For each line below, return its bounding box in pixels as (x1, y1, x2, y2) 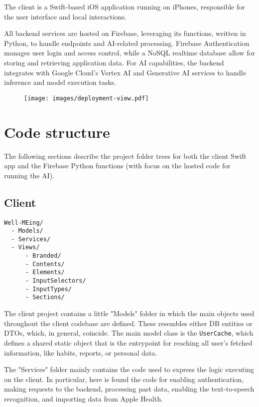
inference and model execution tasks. (4, 77, 116, 87)
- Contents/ (25, 260, 65, 268)
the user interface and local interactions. (4, 11, 127, 21)
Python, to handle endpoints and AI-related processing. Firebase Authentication (4, 37, 250, 48)
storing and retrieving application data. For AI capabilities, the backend (4, 57, 224, 67)
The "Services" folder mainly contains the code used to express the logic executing (4, 364, 255, 375)
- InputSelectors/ (25, 277, 86, 285)
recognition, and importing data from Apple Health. (4, 393, 163, 404)
